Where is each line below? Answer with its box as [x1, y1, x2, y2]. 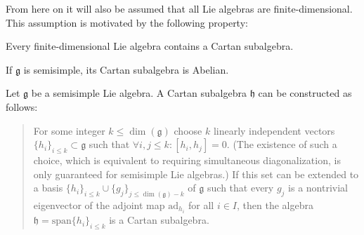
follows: [6, 99, 38, 114]
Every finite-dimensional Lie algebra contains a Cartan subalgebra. [6, 39, 294, 53]
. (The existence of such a [226, 137, 337, 152]
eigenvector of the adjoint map [33, 198, 165, 212]
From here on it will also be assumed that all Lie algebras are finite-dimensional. [6, 1, 353, 15]
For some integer [33, 123, 105, 137]
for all [188, 198, 214, 212]
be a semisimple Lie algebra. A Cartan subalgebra [31, 86, 247, 100]
